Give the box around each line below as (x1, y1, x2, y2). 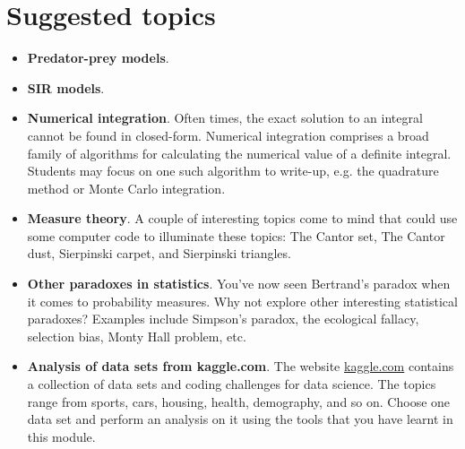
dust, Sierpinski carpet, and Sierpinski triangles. (27, 244, 291, 263)
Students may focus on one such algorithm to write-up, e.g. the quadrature (27, 161, 439, 180)
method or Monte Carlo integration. (27, 178, 226, 197)
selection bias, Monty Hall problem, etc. (27, 326, 246, 345)
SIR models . (27, 78, 105, 97)
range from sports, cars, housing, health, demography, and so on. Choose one (27, 392, 451, 410)
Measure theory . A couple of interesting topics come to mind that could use (27, 209, 458, 228)
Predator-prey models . (27, 48, 169, 67)
